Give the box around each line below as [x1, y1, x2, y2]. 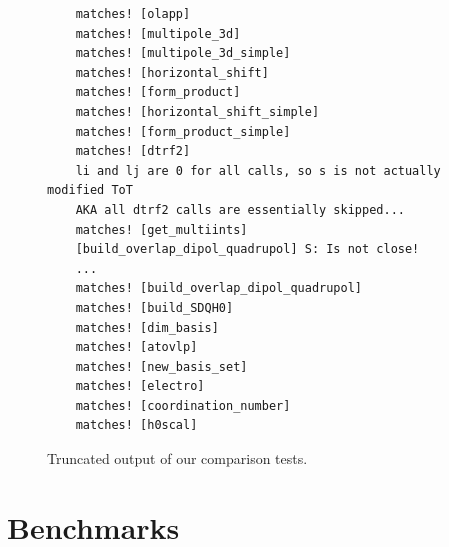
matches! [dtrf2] [75, 144, 191, 159]
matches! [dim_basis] [75, 320, 219, 335]
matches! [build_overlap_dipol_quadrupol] [75, 281, 362, 296]
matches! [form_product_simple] [75, 124, 291, 139]
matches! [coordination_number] [75, 398, 291, 413]
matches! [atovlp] [75, 340, 198, 355]
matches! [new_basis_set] [75, 359, 248, 374]
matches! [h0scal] [75, 418, 198, 433]
